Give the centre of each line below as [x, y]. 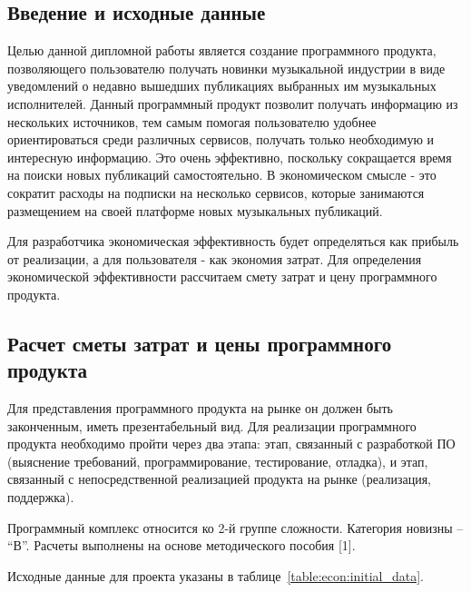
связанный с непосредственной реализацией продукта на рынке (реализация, [219, 479]
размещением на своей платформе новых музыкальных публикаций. [195, 210]
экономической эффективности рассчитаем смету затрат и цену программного [222, 276]
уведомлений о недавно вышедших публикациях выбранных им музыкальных [222, 86]
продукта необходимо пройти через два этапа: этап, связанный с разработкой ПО [231, 444]
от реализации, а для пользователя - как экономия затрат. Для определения [215, 258]
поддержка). [41, 497]
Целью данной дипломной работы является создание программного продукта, [222, 50]
